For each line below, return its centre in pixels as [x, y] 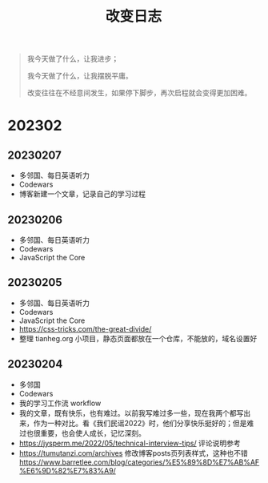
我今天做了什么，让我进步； [73, 59]
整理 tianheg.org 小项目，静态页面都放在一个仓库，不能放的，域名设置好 [138, 338]
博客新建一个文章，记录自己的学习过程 [82, 194]
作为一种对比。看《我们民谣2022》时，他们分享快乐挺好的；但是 [140, 423]
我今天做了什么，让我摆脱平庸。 [80, 76]
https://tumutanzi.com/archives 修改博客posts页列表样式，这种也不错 [134, 453]
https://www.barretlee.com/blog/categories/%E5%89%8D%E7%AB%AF [139, 462]
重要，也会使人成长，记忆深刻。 [93, 433]
